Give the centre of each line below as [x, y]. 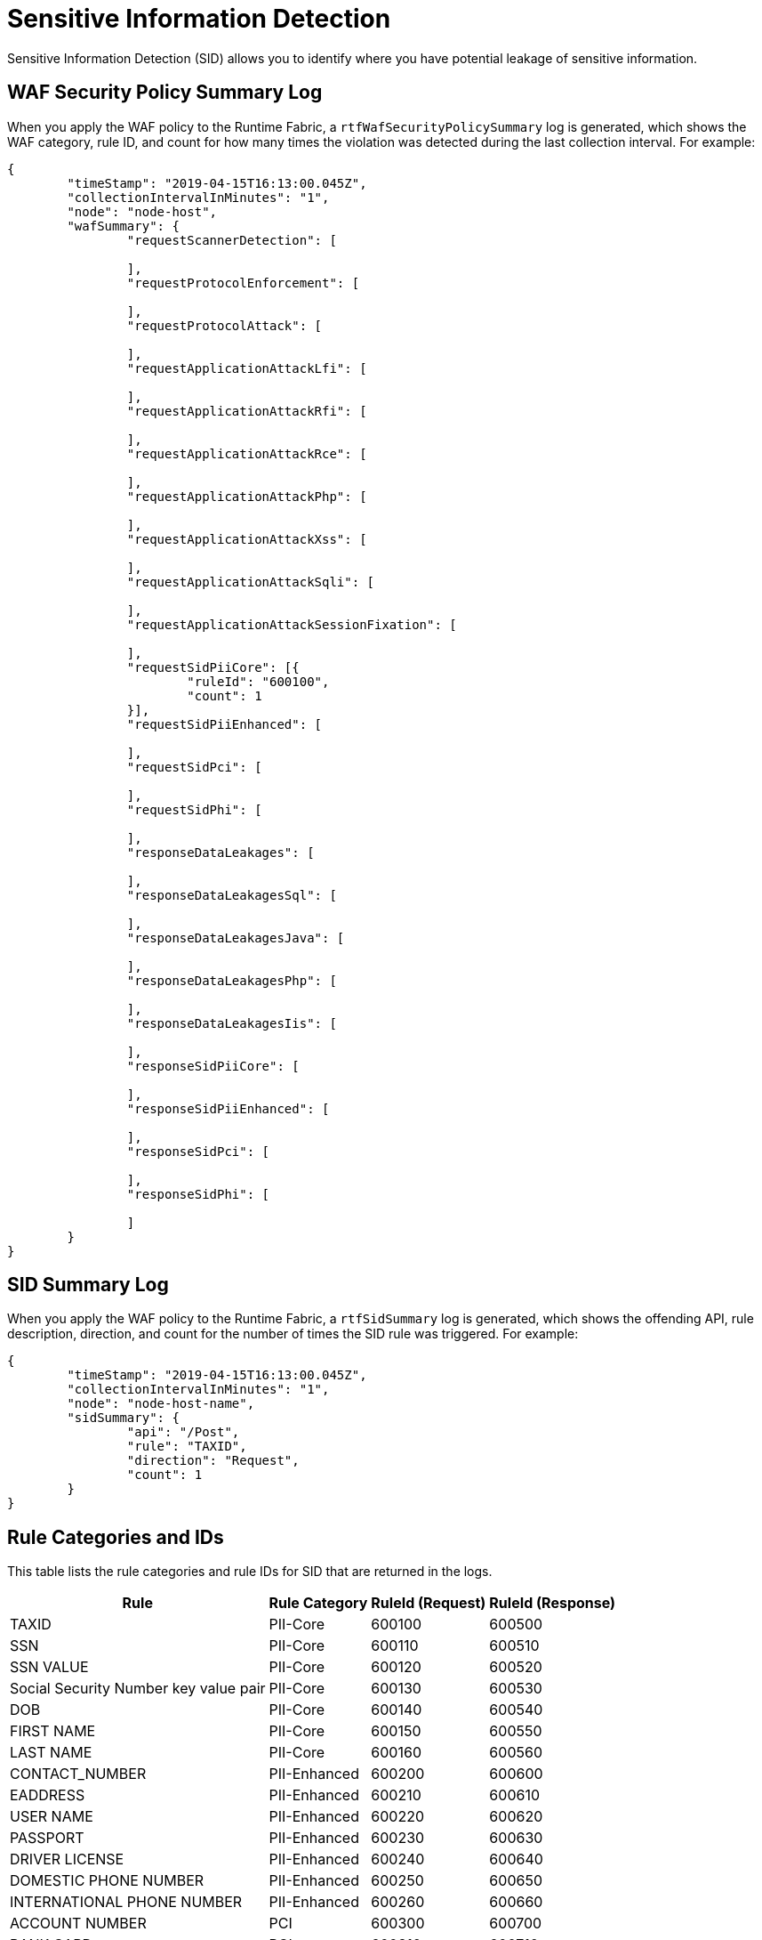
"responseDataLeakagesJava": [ [236, 938]
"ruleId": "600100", [258, 681]
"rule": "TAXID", [187, 1447]
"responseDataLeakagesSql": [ [232, 895]
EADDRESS [48, 1795]
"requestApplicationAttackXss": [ [247, 539]
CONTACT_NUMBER [78, 1774]
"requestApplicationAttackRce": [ [247, 453]
